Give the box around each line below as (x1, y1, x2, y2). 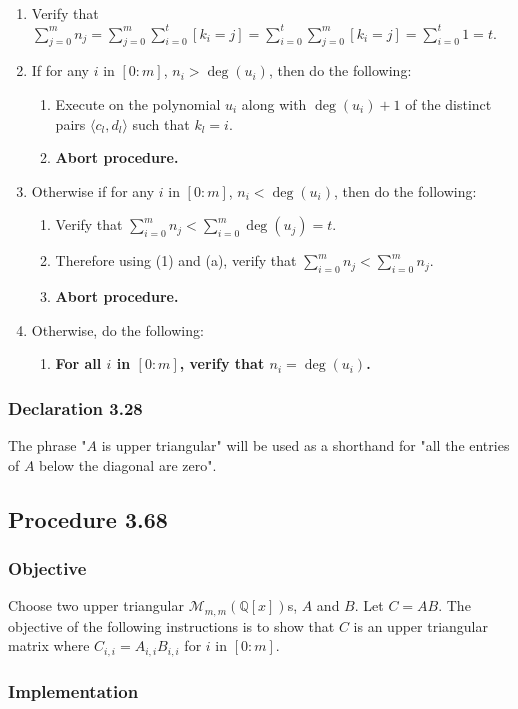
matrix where (8, 635, 90, 656)
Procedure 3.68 (8, 503, 168, 534)
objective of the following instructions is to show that (8, 615, 335, 636)
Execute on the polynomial (55, 93, 221, 114)
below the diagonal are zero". (39, 454, 217, 475)
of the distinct (405, 93, 492, 114)
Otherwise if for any (31, 180, 155, 201)
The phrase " (8, 435, 87, 456)
